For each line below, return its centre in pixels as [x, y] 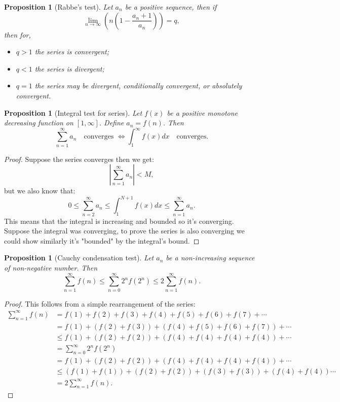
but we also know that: [40, 191]
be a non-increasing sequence [210, 258]
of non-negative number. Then [51, 267]
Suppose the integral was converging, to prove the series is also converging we [124, 231]
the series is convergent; [72, 52]
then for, [17, 34]
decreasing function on [39, 123]
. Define [111, 123]
